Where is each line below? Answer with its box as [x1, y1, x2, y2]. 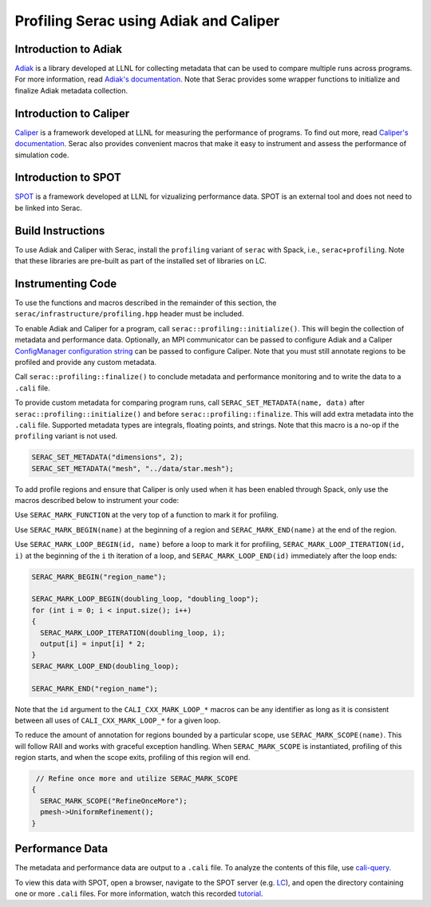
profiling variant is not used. [14, 431, 118, 441]
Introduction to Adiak [14, 42, 123, 56]
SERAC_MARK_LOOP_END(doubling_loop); [31, 661, 180, 671]
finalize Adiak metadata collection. [14, 85, 129, 95]
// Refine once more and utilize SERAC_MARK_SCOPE [36, 774, 239, 783]
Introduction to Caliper [14, 106, 130, 120]
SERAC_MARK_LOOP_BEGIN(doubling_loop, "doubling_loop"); [31, 595, 259, 604]
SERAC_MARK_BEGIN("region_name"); [31, 572, 167, 581]
